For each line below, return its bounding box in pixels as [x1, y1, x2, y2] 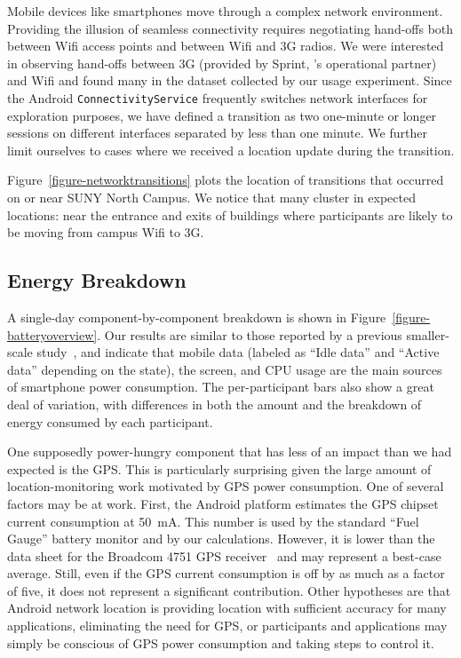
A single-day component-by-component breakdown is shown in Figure [7, 307, 386, 326]
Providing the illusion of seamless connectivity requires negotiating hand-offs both [7, 19, 454, 37]
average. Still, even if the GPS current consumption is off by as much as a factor [7, 564, 445, 583]
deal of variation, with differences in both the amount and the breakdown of [7, 394, 422, 413]
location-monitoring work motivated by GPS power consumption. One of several [7, 477, 444, 495]
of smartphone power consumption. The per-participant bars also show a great [7, 377, 434, 396]
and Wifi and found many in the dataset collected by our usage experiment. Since [7, 71, 452, 90]
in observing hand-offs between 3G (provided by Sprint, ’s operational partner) [7, 53, 437, 72]
